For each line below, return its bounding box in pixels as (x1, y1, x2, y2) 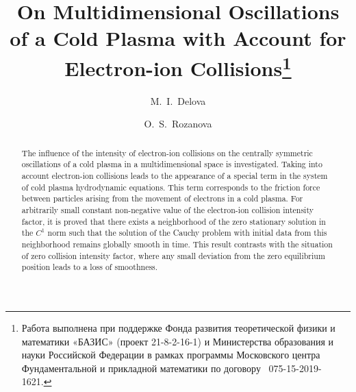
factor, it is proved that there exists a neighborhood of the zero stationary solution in (21, 215, 326, 227)
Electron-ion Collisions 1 (64, 51, 292, 82)
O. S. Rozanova (144, 117, 212, 131)
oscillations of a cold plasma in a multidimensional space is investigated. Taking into (21, 158, 322, 170)
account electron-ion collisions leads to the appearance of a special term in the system (21, 170, 328, 182)
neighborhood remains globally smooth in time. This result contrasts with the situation (21, 238, 333, 250)
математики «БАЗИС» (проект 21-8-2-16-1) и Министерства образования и (21, 334, 333, 348)
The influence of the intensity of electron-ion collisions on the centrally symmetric (21, 147, 313, 158)
